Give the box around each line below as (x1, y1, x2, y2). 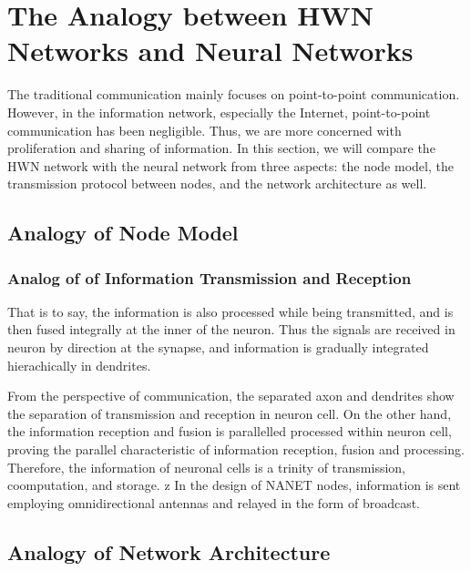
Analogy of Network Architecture (7, 537, 331, 566)
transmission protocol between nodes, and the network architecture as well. (7, 174, 427, 193)
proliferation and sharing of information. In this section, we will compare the (7, 138, 435, 158)
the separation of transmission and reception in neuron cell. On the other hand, (7, 403, 452, 423)
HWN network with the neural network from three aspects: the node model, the (7, 156, 454, 175)
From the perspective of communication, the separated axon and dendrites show (7, 386, 455, 405)
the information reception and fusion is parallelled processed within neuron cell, (7, 422, 452, 441)
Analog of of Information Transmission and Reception (7, 266, 412, 289)
